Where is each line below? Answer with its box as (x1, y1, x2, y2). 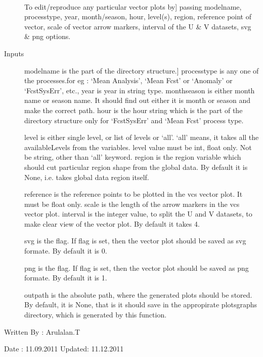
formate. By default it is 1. (24, 272, 107, 283)
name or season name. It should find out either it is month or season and (24, 95, 251, 105)
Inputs (4, 48, 24, 58)
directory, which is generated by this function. (24, 309, 167, 320)
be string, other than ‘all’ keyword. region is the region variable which (24, 152, 241, 162)
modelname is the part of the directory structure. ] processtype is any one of (24, 65, 259, 76)
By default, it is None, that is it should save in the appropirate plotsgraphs (24, 299, 257, 310)
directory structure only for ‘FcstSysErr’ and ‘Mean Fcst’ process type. (24, 115, 244, 125)
